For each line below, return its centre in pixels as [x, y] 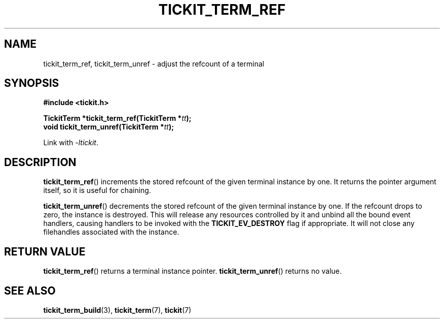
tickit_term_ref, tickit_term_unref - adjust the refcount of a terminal [154, 63]
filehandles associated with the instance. [111, 232]
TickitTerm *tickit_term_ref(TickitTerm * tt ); [117, 118]
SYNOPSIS [32, 83]
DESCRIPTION [40, 162]
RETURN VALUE [45, 251]
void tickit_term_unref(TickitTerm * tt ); [108, 127]
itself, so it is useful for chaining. [97, 190]
